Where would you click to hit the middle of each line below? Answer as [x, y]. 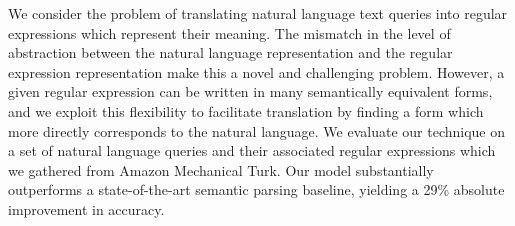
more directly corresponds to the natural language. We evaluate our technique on [257, 130]
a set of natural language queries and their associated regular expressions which [252, 150]
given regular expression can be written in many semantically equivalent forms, [250, 91]
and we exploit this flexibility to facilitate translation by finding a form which [246, 110]
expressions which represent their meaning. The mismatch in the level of [229, 32]
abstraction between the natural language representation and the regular [230, 52]
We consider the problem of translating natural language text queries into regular [258, 13]
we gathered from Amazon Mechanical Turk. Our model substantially [221, 169]
